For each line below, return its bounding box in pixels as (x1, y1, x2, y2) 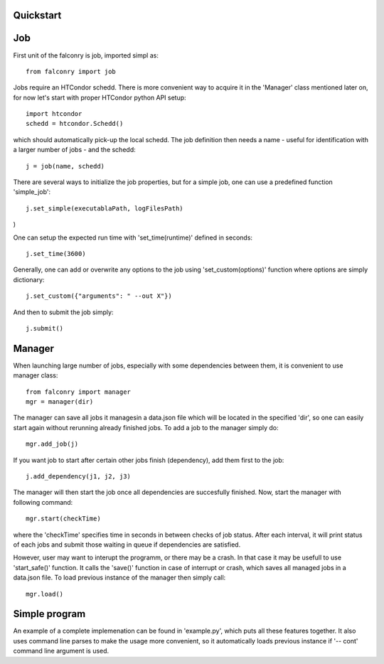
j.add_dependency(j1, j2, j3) (26, 472, 132, 480)
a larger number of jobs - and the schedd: (13, 146, 136, 154)
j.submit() (26, 324, 64, 332)
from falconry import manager (26, 387, 132, 396)
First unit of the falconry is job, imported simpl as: (13, 50, 159, 60)
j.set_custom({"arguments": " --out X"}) (26, 292, 172, 300)
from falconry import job (26, 68, 117, 75)
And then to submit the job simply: (13, 308, 114, 316)
